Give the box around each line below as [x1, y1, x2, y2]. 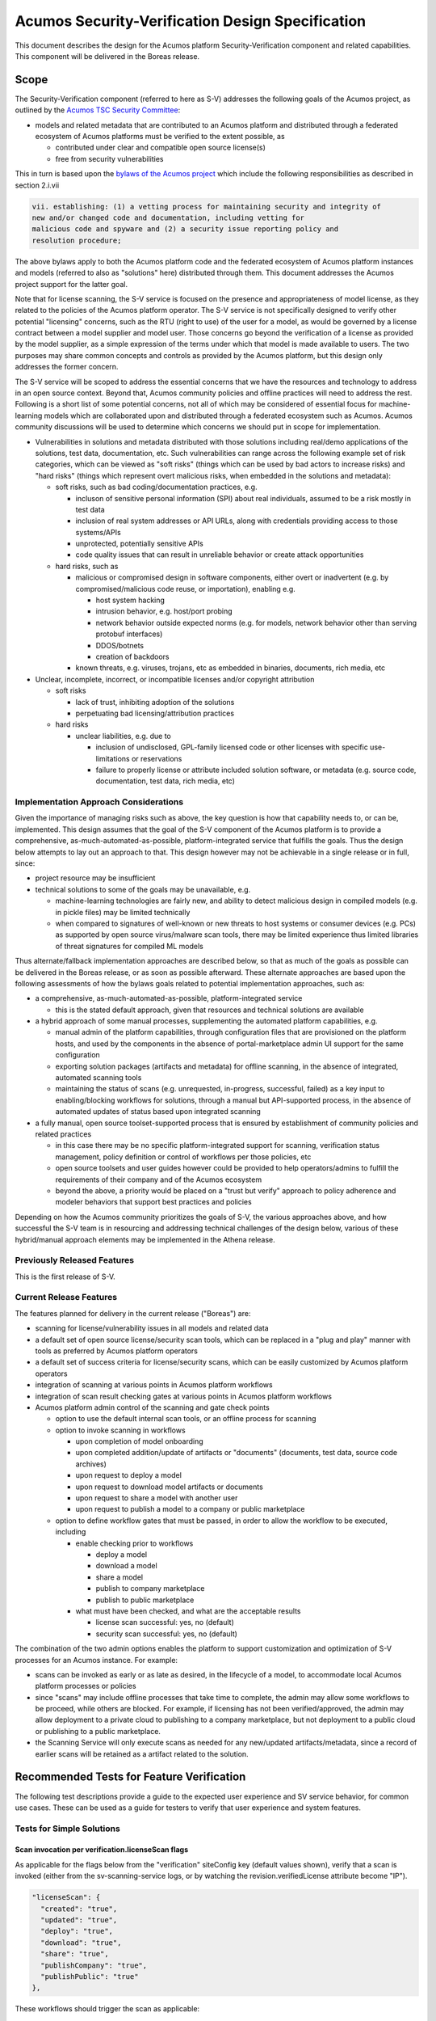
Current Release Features [15, 1292, 117, 1303]
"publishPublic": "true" [40, 1972, 139, 1981]
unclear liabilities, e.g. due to [75, 731, 171, 740]
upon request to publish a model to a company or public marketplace [75, 1504, 305, 1514]
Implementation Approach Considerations [15, 796, 184, 808]
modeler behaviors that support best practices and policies [55, 1197, 252, 1207]
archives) [75, 1459, 107, 1469]
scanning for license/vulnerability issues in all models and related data [35, 1323, 270, 1333]
